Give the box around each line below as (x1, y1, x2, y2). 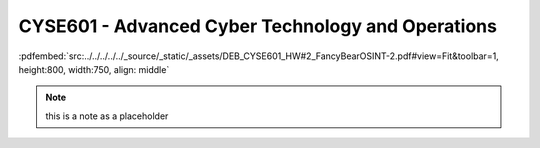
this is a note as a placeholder (45, 110, 169, 122)
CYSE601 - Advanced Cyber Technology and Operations (18, 15, 497, 37)
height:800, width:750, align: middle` (18, 63, 170, 75)
